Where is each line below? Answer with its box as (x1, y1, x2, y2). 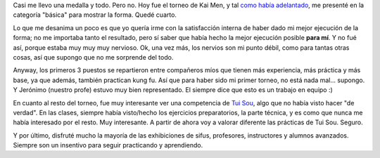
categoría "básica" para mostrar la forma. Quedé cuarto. (13, 11, 177, 19)
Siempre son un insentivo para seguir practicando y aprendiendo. (13, 141, 203, 150)
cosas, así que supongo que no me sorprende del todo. (13, 53, 174, 61)
